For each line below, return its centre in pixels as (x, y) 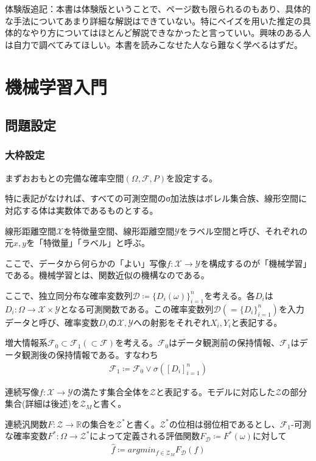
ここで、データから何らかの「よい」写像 (86, 263)
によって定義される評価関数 (145, 436)
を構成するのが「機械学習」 (256, 263)
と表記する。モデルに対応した (216, 391)
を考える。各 (230, 295)
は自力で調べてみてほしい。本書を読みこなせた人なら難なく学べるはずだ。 (154, 44)
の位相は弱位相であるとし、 (224, 424)
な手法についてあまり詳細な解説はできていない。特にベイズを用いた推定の (154, 20)
